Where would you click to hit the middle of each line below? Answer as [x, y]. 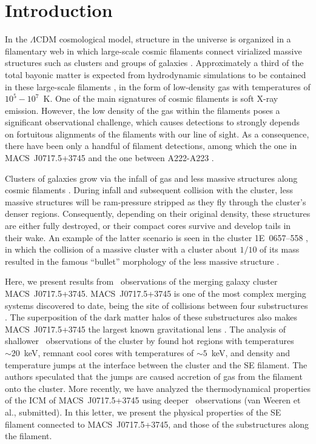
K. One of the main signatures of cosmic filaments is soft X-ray [161, 98]
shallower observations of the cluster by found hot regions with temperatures [150, 341]
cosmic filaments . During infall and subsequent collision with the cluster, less [149, 190]
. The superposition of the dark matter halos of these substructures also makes [151, 317]
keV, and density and [251, 352]
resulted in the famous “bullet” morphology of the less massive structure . [142, 261]
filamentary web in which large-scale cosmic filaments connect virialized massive [153, 51]
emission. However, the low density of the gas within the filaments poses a [143, 110]
